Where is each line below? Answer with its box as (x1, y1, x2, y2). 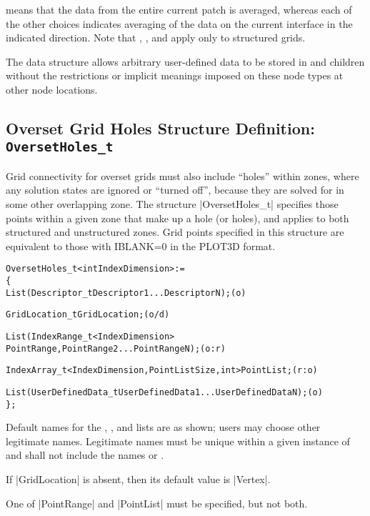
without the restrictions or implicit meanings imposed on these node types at (6, 68, 344, 83)
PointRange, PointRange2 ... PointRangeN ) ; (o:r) (6, 343, 226, 354)
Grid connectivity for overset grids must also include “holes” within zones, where (6, 168, 359, 183)
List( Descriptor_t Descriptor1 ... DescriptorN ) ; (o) (6, 287, 246, 298)
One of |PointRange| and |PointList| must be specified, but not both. (6, 495, 308, 510)
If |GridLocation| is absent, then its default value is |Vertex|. (6, 471, 271, 486)
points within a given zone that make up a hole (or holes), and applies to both (6, 210, 349, 225)
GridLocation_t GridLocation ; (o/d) (6, 309, 170, 320)
